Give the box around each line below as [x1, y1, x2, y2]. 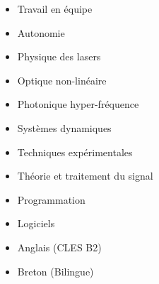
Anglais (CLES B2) [17, 239, 102, 254]
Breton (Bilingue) [17, 263, 94, 278]
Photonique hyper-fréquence [17, 97, 139, 111]
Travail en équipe [17, 1, 93, 16]
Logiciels [17, 216, 55, 231]
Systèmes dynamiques [17, 120, 112, 135]
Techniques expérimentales [17, 144, 133, 159]
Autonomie [17, 25, 65, 40]
